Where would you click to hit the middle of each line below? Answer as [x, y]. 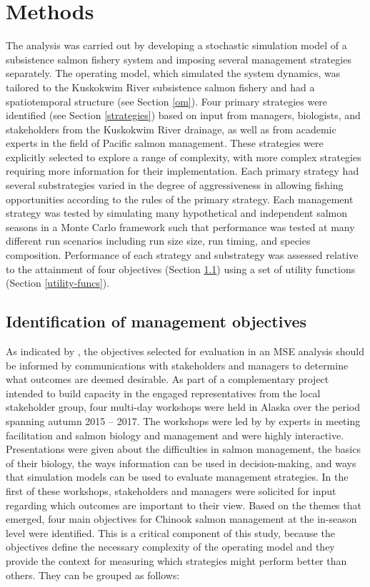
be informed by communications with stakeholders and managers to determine [177, 365]
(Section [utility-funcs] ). [58, 283]
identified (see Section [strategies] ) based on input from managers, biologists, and [183, 115]
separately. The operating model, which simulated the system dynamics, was [173, 73]
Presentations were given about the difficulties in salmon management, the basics [183, 449]
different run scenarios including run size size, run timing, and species [158, 241]
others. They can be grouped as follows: [93, 575]
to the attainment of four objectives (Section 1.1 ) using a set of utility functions [181, 269]
